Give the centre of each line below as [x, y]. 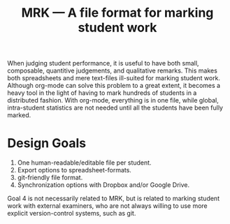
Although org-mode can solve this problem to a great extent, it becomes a [114, 86]
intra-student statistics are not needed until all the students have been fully [115, 108]
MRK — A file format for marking [117, 13]
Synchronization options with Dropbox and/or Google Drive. [103, 185]
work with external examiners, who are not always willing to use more [107, 206]
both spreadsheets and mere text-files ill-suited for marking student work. [114, 78]
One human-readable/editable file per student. [84, 163]
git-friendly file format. [50, 178]
